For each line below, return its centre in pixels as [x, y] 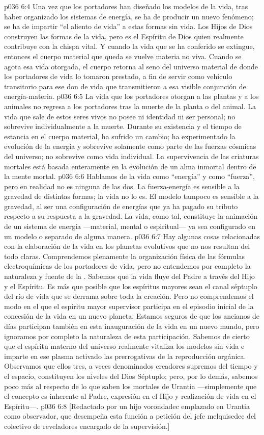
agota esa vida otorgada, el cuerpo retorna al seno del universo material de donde [131, 66]
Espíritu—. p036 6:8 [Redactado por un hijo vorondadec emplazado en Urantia [127, 406]
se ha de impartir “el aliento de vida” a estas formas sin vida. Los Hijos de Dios [128, 26]
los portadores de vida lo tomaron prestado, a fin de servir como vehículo [118, 76]
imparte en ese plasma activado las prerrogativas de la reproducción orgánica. [125, 356]
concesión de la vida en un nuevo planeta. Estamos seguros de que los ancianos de [132, 316]
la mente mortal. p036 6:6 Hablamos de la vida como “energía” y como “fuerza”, [129, 176]
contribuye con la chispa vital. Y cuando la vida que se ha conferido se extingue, [129, 46]
